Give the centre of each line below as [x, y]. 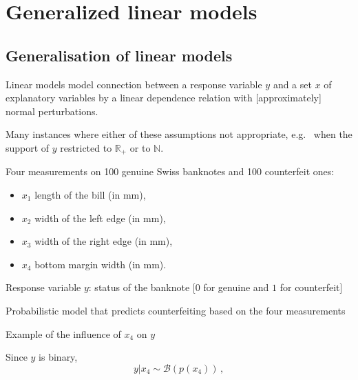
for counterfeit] [311, 287]
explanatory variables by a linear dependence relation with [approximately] [164, 98]
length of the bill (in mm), [90, 194]
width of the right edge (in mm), [104, 241]
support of [28, 147]
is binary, [58, 357]
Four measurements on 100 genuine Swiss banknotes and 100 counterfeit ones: [170, 171]
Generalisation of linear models [119, 55]
